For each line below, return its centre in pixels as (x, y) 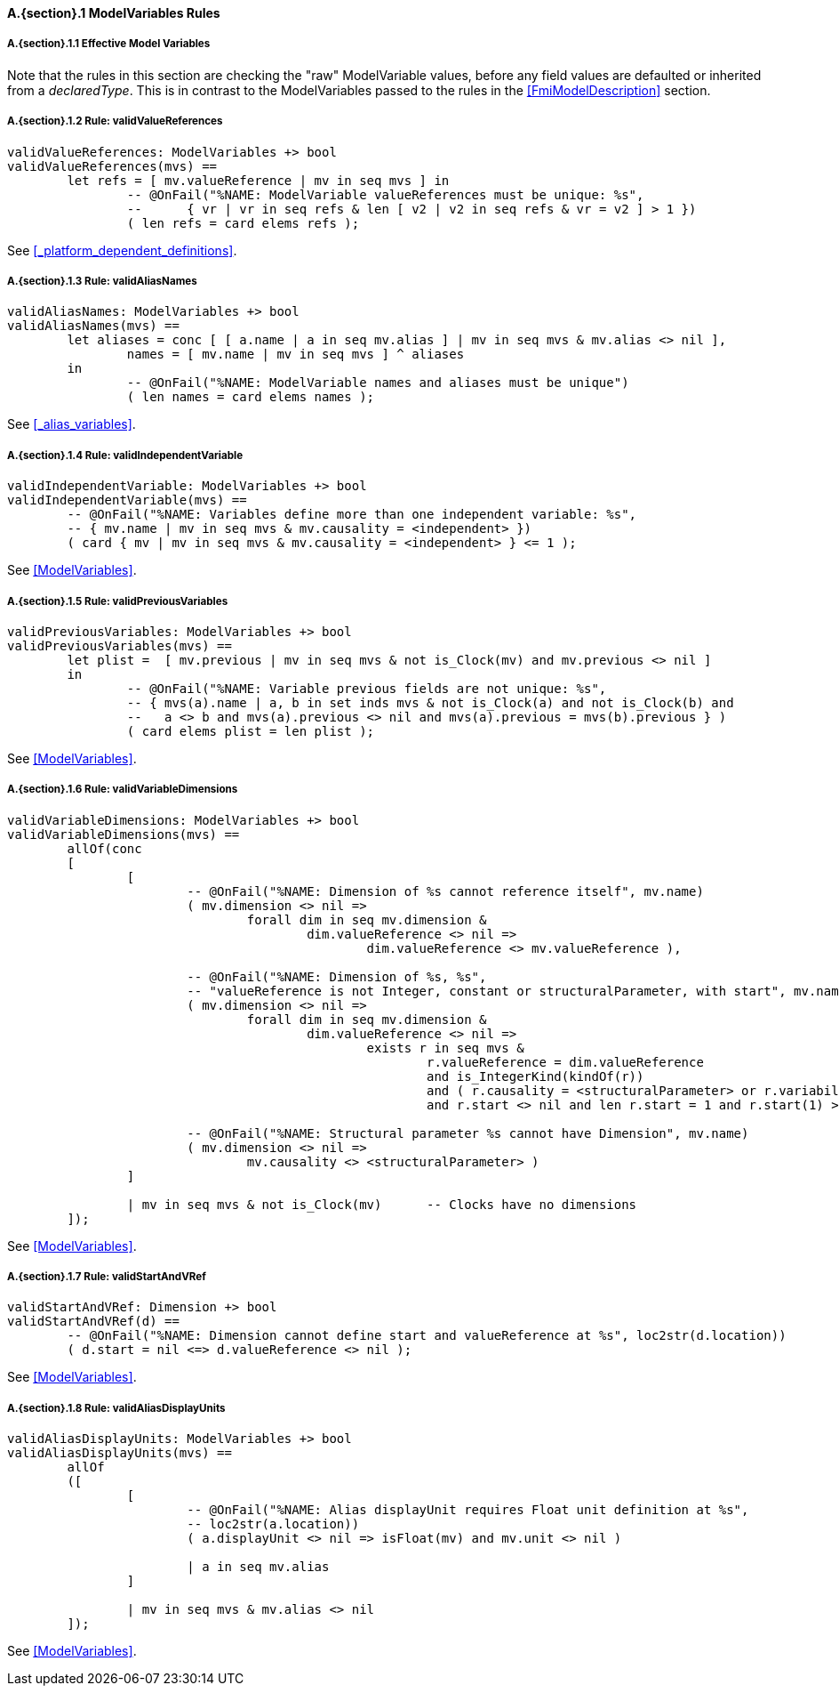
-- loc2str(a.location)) (273, 1524)
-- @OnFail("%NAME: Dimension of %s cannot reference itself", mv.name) (445, 891)
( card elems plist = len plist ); (251, 731)
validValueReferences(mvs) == (112, 166)
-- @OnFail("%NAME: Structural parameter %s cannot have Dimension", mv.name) (468, 1133)
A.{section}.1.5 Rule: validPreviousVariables (118, 601)
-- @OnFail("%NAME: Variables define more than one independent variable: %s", (352, 515)
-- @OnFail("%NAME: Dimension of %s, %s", (337, 976)
